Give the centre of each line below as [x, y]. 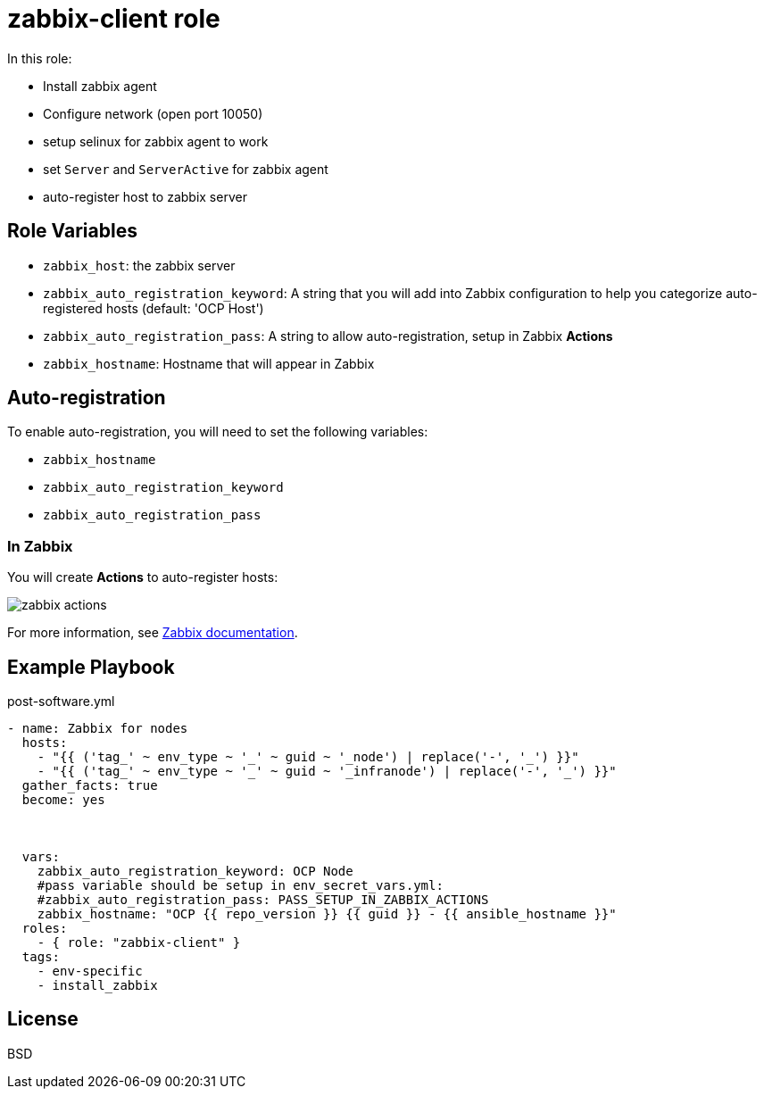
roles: [45, 929]
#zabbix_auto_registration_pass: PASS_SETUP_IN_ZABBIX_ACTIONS [263, 900]
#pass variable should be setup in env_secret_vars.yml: [240, 886]
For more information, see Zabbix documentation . [153, 633]
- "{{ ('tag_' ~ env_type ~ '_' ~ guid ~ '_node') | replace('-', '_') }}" [308, 757]
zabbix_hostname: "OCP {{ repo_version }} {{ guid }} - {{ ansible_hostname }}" [327, 914]
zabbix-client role [114, 19]
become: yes [63, 800]
